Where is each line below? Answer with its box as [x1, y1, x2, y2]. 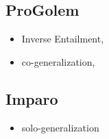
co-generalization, [21, 54, 95, 68]
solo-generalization [21, 120, 99, 134]
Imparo [5, 88, 58, 109]
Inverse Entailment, [21, 31, 104, 46]
